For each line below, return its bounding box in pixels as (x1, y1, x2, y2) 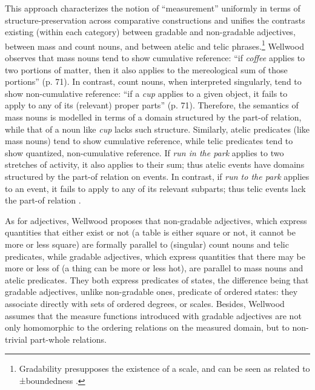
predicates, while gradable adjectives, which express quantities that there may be (5, 250, 305, 262)
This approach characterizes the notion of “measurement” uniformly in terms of (5, 2, 300, 14)
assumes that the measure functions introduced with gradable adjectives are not (5, 309, 302, 322)
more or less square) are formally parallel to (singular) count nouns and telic (5, 237, 289, 250)
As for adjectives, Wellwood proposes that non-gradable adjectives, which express (5, 214, 307, 226)
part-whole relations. (30, 332, 107, 345)
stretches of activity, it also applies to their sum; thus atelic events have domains (5, 158, 305, 171)
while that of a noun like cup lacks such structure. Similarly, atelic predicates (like (5, 122, 310, 135)
